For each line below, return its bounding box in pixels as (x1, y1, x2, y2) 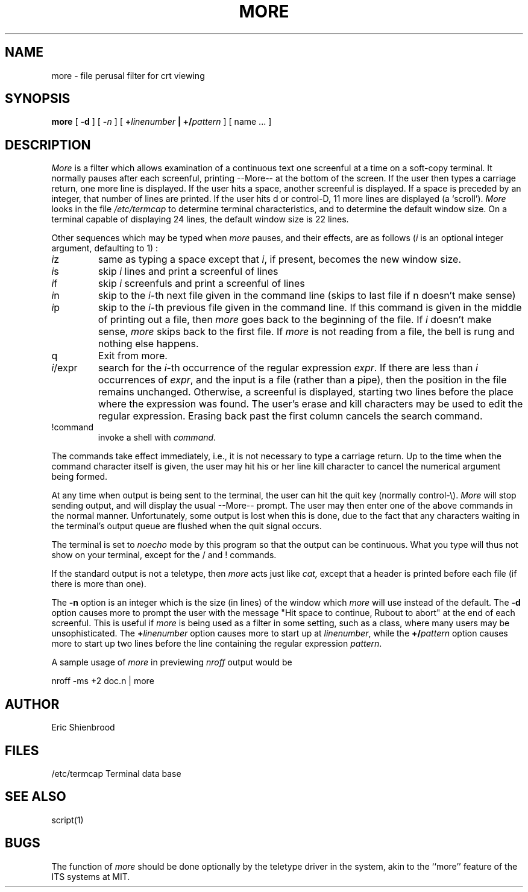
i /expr (51, 362, 78, 374)
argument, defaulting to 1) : (51, 243, 159, 254)
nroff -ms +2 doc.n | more (51, 676, 154, 686)
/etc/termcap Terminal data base (51, 768, 181, 779)
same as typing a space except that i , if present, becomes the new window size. (98, 253, 462, 266)
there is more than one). (51, 579, 146, 589)
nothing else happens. (98, 338, 199, 350)
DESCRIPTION (5, 137, 91, 152)
